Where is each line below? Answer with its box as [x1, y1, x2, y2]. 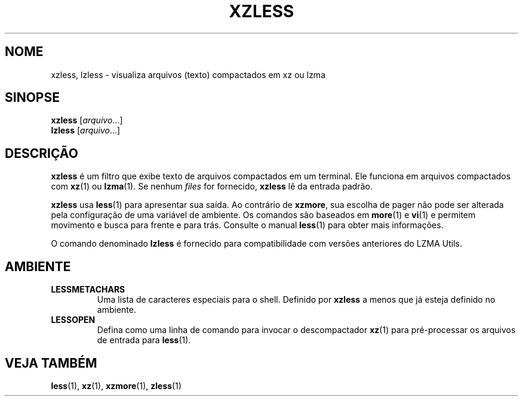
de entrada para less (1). [97, 335, 191, 346]
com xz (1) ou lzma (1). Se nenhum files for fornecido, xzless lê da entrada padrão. [51, 181, 373, 192]
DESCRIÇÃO [5, 145, 78, 161]
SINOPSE [5, 90, 60, 105]
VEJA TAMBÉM [5, 355, 97, 371]
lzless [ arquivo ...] [51, 125, 121, 136]
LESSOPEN [51, 315, 96, 325]
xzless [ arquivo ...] [51, 115, 123, 126]
